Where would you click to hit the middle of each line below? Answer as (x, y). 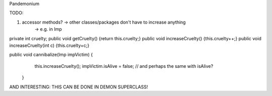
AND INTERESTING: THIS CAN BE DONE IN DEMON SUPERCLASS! (79, 87)
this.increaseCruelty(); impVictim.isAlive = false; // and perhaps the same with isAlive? (124, 66)
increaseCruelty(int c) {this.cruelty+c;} (49, 45)
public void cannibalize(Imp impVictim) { (51, 55)
